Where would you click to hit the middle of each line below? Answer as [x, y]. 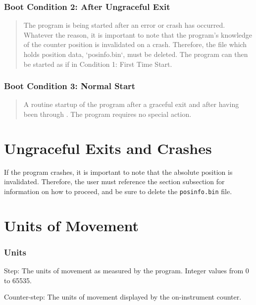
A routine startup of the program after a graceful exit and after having [131, 104]
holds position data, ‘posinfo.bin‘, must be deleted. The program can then [136, 54]
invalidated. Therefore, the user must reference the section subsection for [114, 181]
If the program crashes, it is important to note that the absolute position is [118, 172]
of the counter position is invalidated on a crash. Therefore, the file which [135, 44]
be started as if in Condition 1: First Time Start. [98, 64]
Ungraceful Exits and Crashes [108, 148]
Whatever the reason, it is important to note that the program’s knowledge [138, 34]
